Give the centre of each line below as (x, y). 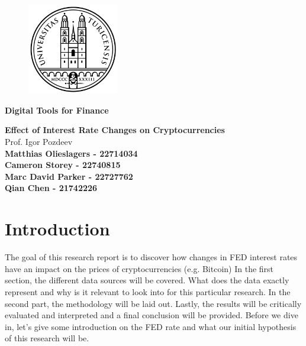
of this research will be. (47, 338)
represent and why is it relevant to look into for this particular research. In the (148, 291)
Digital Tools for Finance (57, 110)
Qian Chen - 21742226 (51, 188)
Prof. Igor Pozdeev (39, 142)
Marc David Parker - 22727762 (69, 176)
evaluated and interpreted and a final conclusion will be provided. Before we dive (152, 315)
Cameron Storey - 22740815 (63, 165)
